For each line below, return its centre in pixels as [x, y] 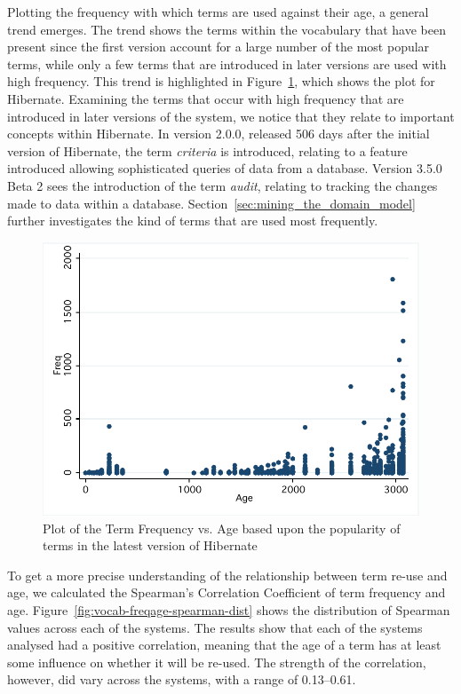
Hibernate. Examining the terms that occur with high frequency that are [206, 98]
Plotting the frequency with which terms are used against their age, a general [218, 12]
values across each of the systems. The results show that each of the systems [215, 627]
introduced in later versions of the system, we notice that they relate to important [231, 116]
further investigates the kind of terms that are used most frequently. [193, 221]
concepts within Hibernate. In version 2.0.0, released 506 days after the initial [219, 134]
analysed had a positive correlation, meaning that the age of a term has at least [224, 645]
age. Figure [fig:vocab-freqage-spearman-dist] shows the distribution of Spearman [229, 610]
